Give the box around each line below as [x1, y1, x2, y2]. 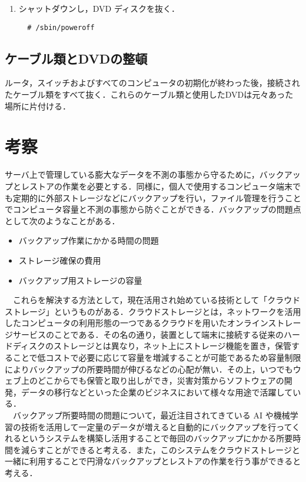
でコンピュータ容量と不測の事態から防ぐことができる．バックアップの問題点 [5, 203, 301, 215]
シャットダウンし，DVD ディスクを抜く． [18, 2, 179, 14]
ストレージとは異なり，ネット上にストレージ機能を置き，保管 [54, 340, 292, 352]
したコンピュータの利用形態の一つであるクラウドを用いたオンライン [5, 317, 268, 329]
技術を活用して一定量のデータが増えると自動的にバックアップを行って [21, 420, 292, 433]
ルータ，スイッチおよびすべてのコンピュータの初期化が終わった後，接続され [5, 77, 300, 89]
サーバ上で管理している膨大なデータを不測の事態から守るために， [5, 168, 260, 181]
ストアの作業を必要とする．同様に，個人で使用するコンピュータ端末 [29, 179, 292, 192]
